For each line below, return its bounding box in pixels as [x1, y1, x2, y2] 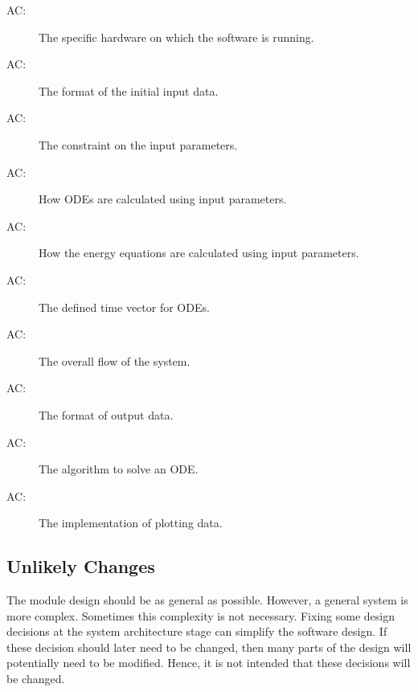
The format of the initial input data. [39, 82, 219, 99]
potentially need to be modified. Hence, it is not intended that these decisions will [6, 654, 411, 671]
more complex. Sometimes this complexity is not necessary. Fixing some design [6, 607, 395, 624]
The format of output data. [39, 406, 174, 423]
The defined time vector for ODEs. [39, 298, 210, 315]
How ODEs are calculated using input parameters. [39, 190, 287, 207]
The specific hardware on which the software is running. [39, 28, 314, 45]
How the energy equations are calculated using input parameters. [39, 244, 359, 261]
